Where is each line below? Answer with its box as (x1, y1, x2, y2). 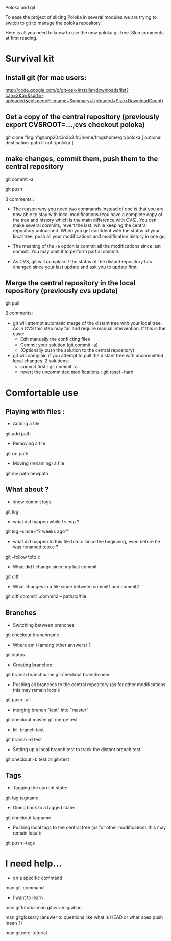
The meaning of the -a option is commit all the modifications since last (12, 243, 161, 249)
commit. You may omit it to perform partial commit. (12, 248, 120, 254)
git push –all (5, 697, 31, 703)
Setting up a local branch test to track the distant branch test (12, 746, 141, 753)
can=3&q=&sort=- (5, 92, 44, 98)
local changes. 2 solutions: (12, 358, 69, 364)
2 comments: (5, 310, 33, 316)
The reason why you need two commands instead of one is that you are (12, 206, 164, 212)
